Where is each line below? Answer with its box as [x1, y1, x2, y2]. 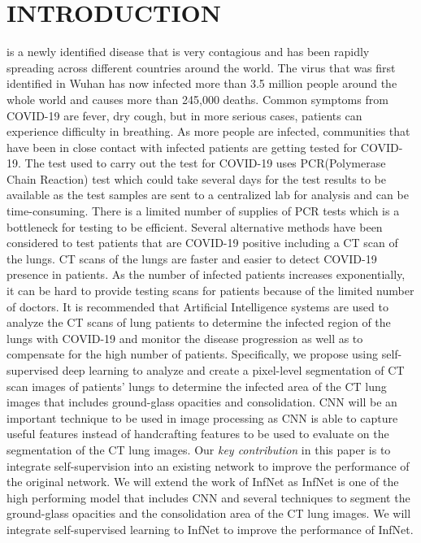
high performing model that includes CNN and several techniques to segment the [7, 489, 410, 506]
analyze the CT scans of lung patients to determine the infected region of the [7, 314, 391, 331]
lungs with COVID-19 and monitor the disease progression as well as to [7, 329, 363, 346]
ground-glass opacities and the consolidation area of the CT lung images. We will [7, 505, 411, 522]
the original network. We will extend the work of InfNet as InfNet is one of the [7, 473, 399, 490]
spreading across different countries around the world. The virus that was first [7, 59, 396, 76]
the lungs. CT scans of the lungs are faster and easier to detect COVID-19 [7, 250, 377, 267]
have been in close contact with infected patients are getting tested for [7, 138, 358, 155]
